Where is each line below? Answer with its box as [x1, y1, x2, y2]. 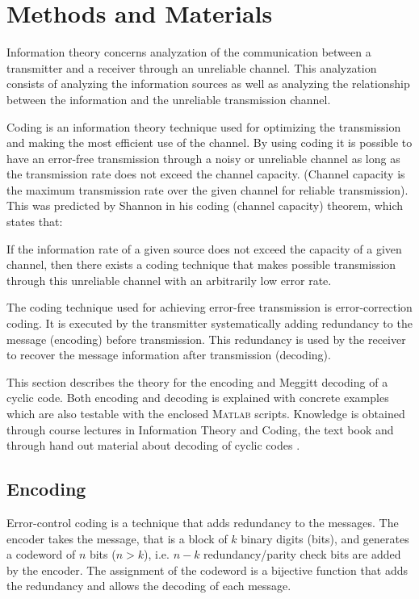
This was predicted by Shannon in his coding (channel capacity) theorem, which [6, 197, 404, 214]
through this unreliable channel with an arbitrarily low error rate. [6, 271, 332, 288]
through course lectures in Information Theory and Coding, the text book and [6, 421, 394, 438]
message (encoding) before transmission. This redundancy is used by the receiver [6, 330, 406, 347]
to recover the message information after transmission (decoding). [6, 346, 331, 363]
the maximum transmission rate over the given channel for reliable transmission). [6, 181, 409, 198]
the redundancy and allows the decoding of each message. [6, 577, 291, 594]
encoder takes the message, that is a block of [6, 530, 228, 547]
